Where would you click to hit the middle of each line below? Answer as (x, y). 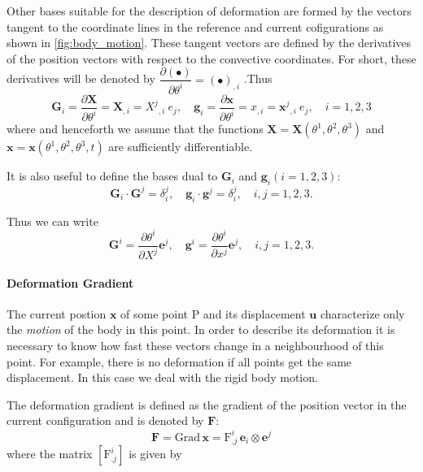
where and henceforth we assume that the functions (135, 129)
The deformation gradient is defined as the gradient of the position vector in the (207, 404)
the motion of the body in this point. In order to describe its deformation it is (201, 329)
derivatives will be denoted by (81, 78)
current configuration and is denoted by (105, 420)
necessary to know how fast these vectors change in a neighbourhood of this (195, 346)
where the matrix (50, 454)
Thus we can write (52, 221)
